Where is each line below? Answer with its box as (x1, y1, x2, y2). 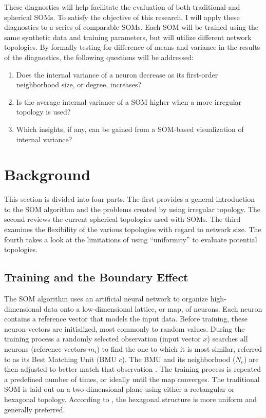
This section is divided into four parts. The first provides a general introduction (4, 194, 255, 204)
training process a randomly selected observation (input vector (4, 333, 201, 344)
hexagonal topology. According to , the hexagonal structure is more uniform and (4, 393, 257, 404)
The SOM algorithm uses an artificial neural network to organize (4, 293, 208, 304)
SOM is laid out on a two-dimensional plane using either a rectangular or (4, 384, 235, 394)
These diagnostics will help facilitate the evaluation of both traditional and (4, 2, 240, 12)
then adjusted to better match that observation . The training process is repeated (4, 364, 261, 374)
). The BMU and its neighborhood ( (122, 353, 236, 364)
